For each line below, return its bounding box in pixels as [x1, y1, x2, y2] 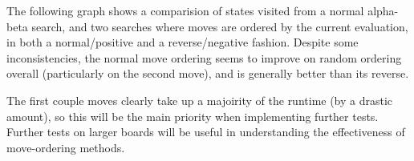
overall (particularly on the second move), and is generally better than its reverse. [6, 65, 409, 82]
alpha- [367, 2, 399, 18]
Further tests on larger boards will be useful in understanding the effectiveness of [6, 123, 405, 140]
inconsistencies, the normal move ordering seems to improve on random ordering [6, 49, 402, 66]
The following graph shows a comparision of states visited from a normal [6, 2, 364, 18]
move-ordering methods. [6, 139, 125, 155]
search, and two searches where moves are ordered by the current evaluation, [31, 18, 408, 34]
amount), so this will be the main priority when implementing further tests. [6, 107, 379, 124]
